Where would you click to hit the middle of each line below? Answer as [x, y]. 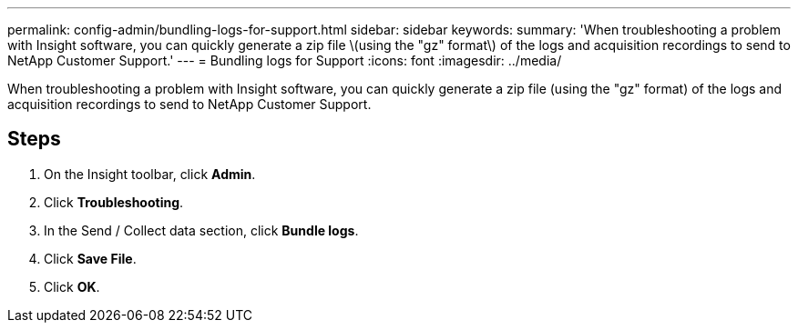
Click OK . [72, 286]
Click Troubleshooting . [114, 202]
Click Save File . [90, 258]
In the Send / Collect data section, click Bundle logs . [201, 230]
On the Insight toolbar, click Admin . [150, 174]
